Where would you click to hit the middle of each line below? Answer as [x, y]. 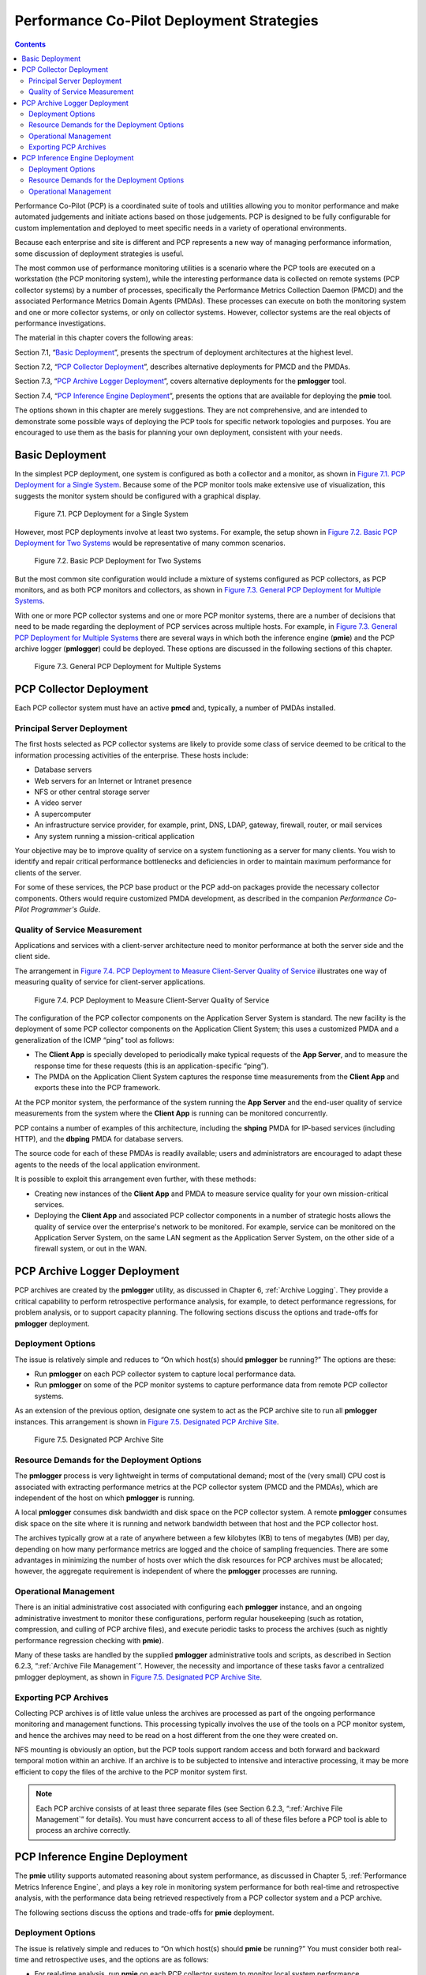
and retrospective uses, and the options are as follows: [120, 1960]
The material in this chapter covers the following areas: [104, 338]
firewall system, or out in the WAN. [91, 1249]
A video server [58, 803]
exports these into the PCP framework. [97, 1088]
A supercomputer [63, 814]
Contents [30, 44]
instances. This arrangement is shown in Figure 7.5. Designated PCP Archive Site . [147, 1421]
